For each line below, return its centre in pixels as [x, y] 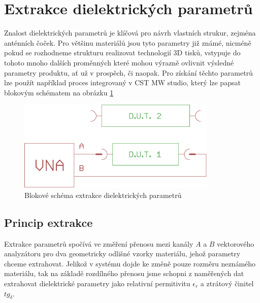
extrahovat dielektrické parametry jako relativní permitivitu [97, 283]
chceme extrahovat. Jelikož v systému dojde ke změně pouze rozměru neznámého [130, 263]
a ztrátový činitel [227, 283]
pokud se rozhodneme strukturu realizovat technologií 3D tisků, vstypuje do [122, 53]
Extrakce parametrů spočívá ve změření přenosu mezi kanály [99, 243]
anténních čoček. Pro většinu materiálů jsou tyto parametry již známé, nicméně [128, 42]
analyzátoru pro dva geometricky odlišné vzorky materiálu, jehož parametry [122, 254]
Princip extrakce [48, 222]
